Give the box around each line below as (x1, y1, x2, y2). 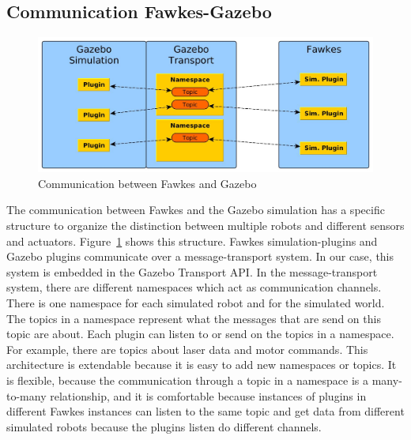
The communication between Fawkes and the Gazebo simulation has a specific (6, 201, 385, 218)
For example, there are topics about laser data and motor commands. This (6, 340, 368, 357)
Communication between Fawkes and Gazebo (38, 175, 257, 191)
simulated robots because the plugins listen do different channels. (6, 418, 322, 434)
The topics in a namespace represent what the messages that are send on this (6, 310, 381, 326)
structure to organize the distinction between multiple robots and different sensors (6, 216, 405, 233)
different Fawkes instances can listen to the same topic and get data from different (6, 403, 405, 419)
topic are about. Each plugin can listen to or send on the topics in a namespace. (6, 325, 394, 342)
